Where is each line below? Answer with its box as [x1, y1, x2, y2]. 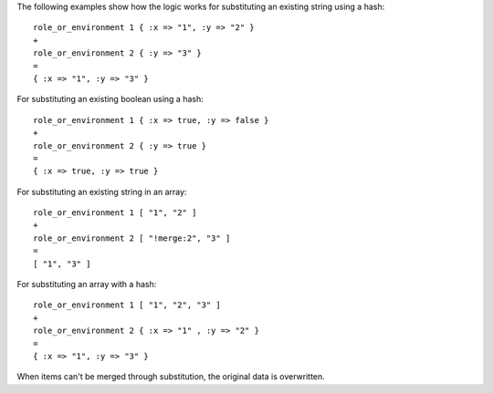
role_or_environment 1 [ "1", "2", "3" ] [33, 300, 221, 310]
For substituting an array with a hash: [16, 279, 157, 290]
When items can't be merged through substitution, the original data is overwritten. [16, 371, 326, 382]
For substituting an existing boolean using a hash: [16, 94, 205, 105]
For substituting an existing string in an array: [16, 186, 187, 197]
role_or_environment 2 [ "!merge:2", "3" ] [33, 233, 231, 243]
